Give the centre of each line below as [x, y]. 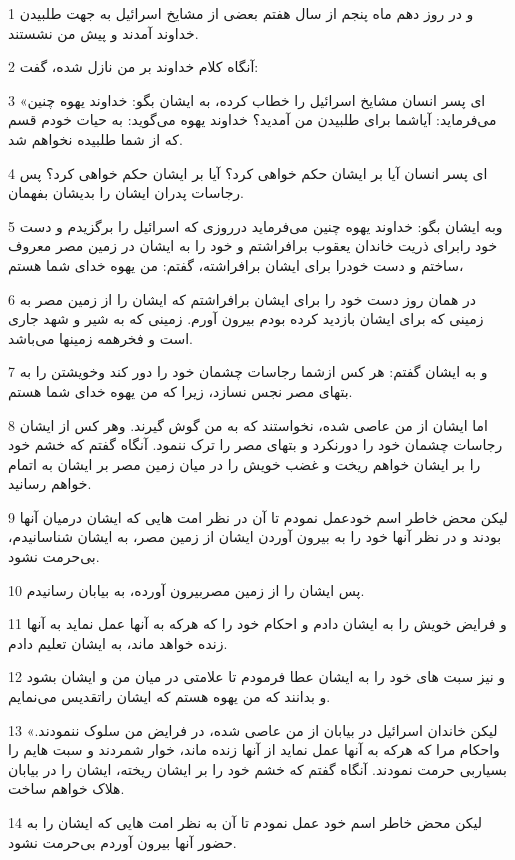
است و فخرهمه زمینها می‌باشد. [100, 337]
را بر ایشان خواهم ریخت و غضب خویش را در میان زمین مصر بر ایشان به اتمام [244, 463]
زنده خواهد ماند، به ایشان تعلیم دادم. [118, 642]
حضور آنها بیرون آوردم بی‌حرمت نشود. [122, 841]
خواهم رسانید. [50, 483]
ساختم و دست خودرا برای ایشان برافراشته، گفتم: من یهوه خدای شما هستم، [236, 264]
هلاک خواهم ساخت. [66, 788]
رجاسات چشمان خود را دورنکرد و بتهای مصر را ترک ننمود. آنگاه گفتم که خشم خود [255, 444]
